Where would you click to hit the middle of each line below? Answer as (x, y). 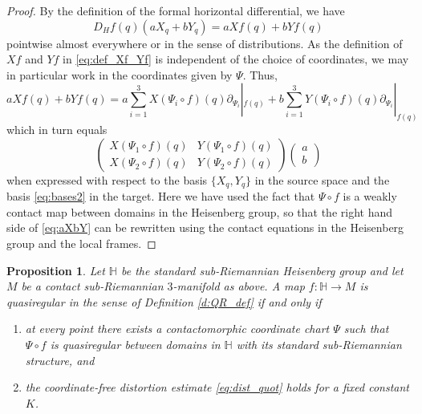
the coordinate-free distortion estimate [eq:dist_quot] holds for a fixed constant (217, 387)
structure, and (60, 360)
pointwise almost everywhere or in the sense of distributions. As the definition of (205, 43)
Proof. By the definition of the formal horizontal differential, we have (176, 10)
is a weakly (370, 196)
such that (366, 329)
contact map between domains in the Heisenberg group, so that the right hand (200, 211)
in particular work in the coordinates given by (120, 74)
